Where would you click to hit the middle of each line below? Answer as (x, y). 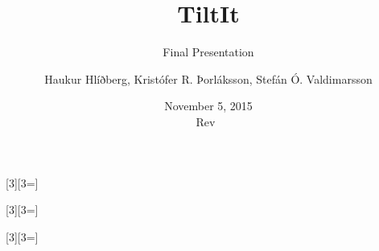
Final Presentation (208, 52)
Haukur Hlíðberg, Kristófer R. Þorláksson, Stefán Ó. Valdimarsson (208, 78)
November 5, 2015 (208, 106)
